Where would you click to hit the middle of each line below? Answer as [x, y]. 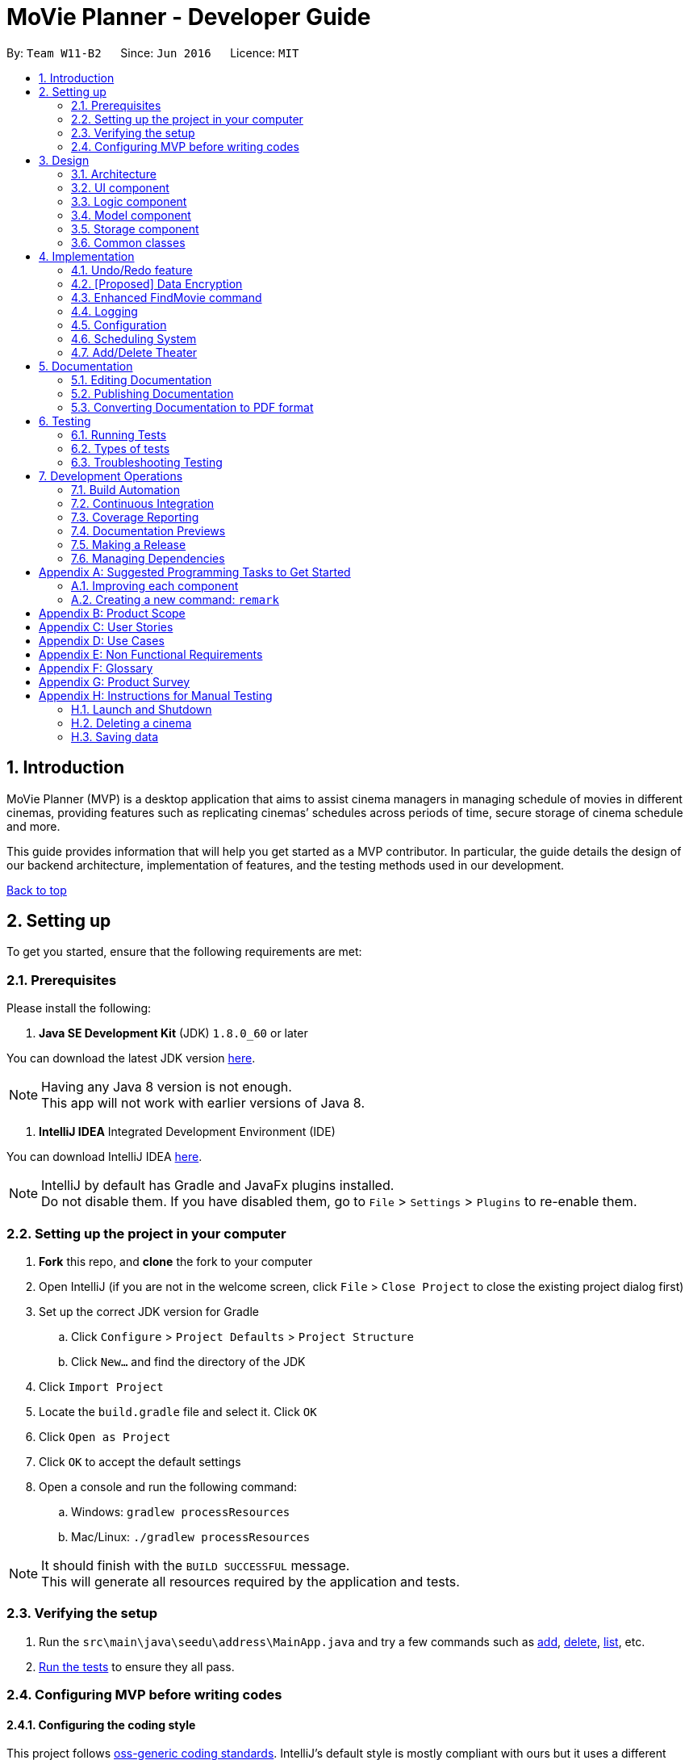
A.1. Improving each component [155, 585]
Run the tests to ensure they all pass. [137, 1666]
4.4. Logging [104, 311]
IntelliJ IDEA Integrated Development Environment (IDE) [187, 1132]
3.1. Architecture [114, 174]
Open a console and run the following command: [168, 1486]
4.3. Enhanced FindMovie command [167, 297]
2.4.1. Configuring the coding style [101, 1724]
